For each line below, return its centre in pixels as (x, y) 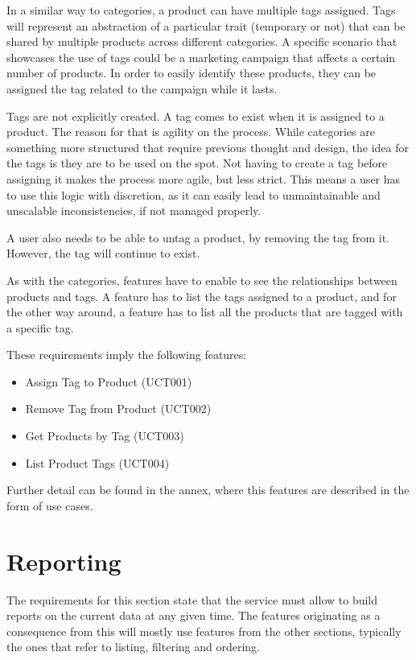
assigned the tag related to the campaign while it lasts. (142, 88)
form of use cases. (50, 505)
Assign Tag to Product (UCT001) (109, 381)
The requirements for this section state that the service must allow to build (192, 599)
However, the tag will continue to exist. (103, 253)
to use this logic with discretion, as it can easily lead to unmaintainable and (194, 194)
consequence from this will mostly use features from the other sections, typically (204, 631)
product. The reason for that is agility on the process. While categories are (191, 132)
